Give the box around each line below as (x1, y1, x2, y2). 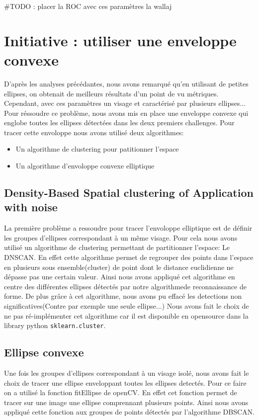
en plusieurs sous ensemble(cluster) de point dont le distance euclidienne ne (4, 261, 234, 272)
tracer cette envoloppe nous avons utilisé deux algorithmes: (4, 127, 184, 137)
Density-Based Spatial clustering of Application (4, 185, 254, 200)
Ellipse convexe (4, 344, 84, 360)
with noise (4, 199, 58, 215)
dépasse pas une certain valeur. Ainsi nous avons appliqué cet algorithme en (4, 271, 235, 282)
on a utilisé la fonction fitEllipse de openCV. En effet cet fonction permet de (4, 387, 237, 398)
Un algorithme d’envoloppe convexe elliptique (15, 161, 155, 171)
